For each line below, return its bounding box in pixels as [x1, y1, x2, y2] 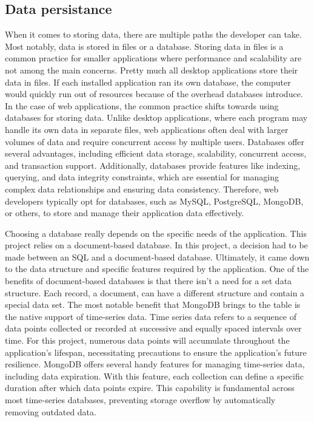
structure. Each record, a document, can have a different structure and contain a [5, 286, 305, 299]
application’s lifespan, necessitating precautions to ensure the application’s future [5, 345, 307, 358]
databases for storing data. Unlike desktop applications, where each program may [5, 111, 308, 124]
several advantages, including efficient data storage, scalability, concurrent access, [5, 147, 307, 160]
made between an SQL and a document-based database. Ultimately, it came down [5, 250, 310, 263]
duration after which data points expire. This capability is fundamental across [5, 381, 295, 394]
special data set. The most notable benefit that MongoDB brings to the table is [5, 298, 301, 311]
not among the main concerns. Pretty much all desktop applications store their [5, 63, 298, 76]
